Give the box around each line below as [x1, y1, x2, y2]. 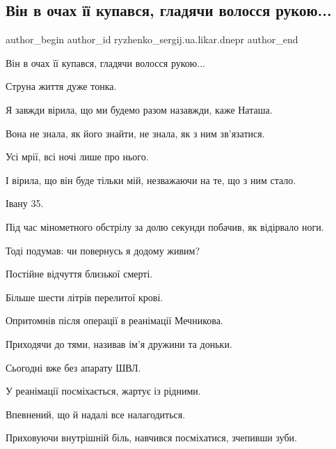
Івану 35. [6, 196, 44, 211]
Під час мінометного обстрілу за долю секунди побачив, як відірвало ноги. [6, 219, 324, 234]
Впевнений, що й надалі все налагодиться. [6, 406, 186, 421]
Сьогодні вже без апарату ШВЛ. [6, 360, 141, 374]
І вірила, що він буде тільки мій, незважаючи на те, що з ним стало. [6, 172, 296, 187]
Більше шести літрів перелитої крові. [6, 289, 163, 304]
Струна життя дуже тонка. [6, 79, 117, 93]
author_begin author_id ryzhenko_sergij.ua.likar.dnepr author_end [6, 32, 298, 47]
